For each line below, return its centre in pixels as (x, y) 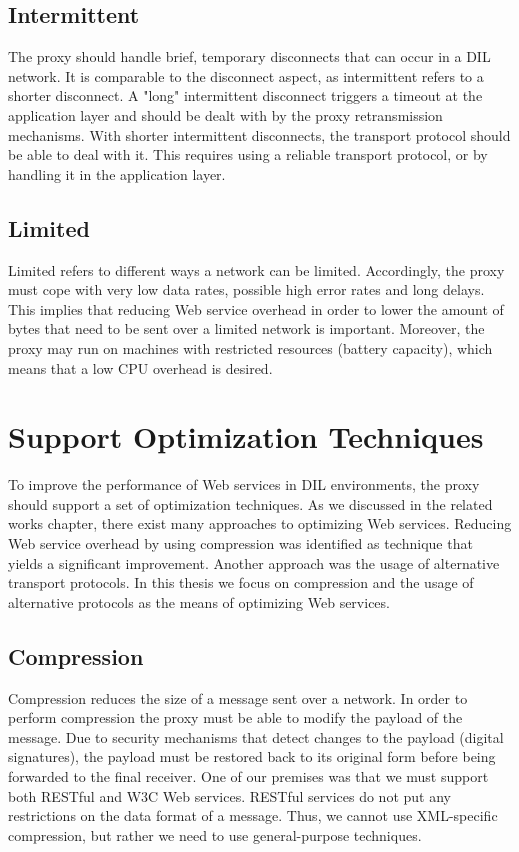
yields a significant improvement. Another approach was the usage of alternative (254, 562)
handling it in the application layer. (117, 173)
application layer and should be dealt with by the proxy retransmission (225, 114)
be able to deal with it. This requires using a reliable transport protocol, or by (248, 154)
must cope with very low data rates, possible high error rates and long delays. (246, 289)
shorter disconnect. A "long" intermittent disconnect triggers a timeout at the (245, 95)
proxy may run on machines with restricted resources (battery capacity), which (250, 347)
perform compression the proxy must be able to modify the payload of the (235, 717)
